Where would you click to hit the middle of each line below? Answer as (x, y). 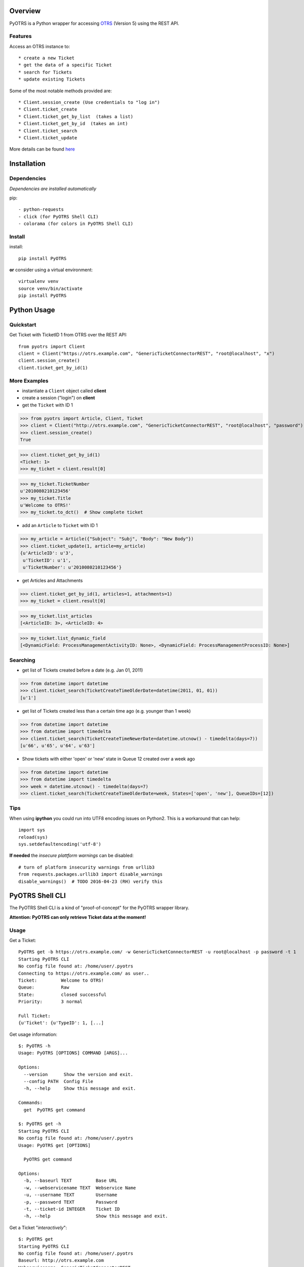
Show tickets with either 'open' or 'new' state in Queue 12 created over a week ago (108, 759)
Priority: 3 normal (51, 1002)
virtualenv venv (39, 282)
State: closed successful (63, 994)
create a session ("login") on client (59, 398)
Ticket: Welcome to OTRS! (61, 980)
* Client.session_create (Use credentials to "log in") (89, 102)
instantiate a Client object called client (64, 391)
